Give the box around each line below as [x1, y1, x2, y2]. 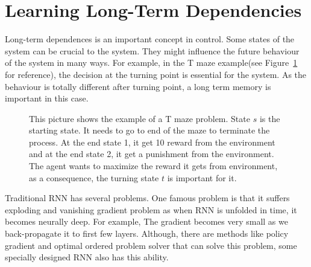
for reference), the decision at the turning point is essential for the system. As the [5, 68, 307, 80]
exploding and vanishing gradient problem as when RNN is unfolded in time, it [5, 203, 297, 216]
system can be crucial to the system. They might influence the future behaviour [5, 44, 300, 57]
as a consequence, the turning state [29, 171, 159, 184]
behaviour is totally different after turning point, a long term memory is [5, 80, 271, 92]
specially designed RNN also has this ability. [5, 251, 169, 263]
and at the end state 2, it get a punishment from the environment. [29, 147, 274, 160]
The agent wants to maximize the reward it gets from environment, [29, 159, 278, 172]
